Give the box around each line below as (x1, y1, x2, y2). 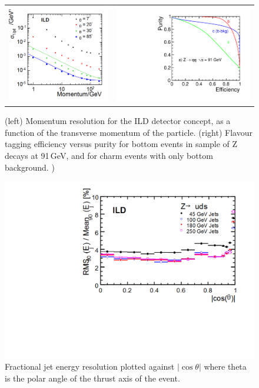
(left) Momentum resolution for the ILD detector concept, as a (5, 115, 231, 127)
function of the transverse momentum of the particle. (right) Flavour (5, 126, 253, 138)
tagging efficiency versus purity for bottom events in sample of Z (5, 138, 238, 150)
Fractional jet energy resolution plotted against (5, 360, 175, 373)
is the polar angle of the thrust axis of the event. (5, 371, 180, 384)
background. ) (5, 161, 55, 173)
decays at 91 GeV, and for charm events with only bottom (5, 149, 213, 161)
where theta (204, 360, 247, 373)
